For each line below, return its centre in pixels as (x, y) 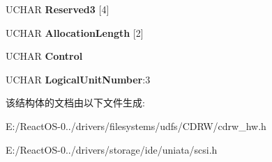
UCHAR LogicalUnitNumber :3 (78, 79)
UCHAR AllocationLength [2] (75, 32)
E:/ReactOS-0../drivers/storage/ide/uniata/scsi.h (112, 149)
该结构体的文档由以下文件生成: (75, 103)
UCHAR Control (44, 56)
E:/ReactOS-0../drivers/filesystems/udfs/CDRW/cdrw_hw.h (136, 125)
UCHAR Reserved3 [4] (58, 9)
